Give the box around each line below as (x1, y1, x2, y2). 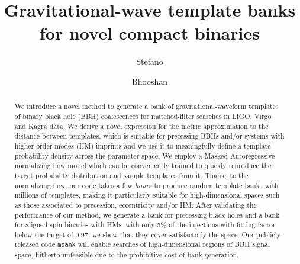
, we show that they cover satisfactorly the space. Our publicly (88, 229, 281, 239)
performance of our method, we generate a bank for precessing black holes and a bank (14, 210, 280, 220)
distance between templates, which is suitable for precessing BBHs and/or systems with (14, 131, 285, 141)
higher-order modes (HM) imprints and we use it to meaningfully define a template (14, 140, 271, 150)
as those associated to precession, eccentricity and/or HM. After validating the (14, 199, 257, 210)
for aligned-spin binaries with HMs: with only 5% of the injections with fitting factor (14, 220, 276, 230)
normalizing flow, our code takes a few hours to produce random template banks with (14, 180, 279, 190)
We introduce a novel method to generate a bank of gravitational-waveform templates (14, 101, 279, 111)
